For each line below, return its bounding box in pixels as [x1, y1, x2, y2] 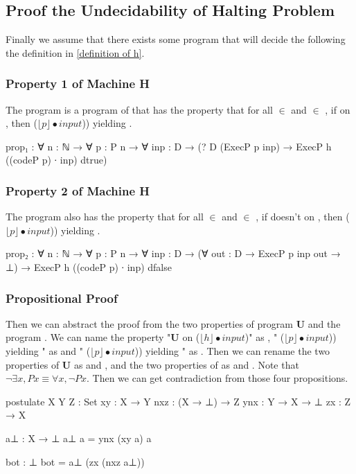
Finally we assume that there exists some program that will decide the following [6, 32, 346, 46]
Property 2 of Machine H [6, 182, 150, 199]
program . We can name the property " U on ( [6, 330, 200, 344]
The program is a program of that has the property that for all [6, 102, 273, 116]
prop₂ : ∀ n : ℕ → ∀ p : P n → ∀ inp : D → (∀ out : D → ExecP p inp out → [6, 246, 341, 261]
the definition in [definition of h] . [6, 45, 145, 60]
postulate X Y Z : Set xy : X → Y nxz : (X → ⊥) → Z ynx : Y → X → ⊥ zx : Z [6, 394, 351, 408]
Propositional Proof [6, 289, 118, 306]
